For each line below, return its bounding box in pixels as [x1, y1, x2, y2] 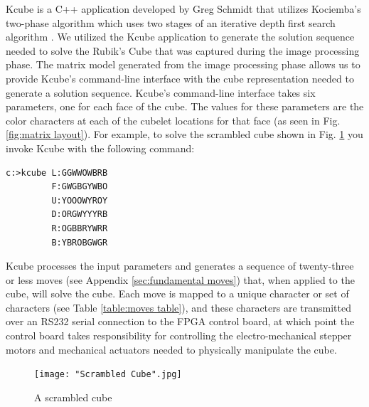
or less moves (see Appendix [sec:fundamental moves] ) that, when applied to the [6, 272, 355, 287]
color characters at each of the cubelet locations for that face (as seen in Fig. [6, 112, 341, 127]
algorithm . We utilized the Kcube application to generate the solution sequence [6, 29, 355, 44]
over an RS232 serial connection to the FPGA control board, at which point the [6, 314, 355, 329]
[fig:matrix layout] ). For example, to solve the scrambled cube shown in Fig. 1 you [6, 127, 363, 142]
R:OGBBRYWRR [51, 223, 108, 233]
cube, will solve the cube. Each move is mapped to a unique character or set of [6, 286, 349, 301]
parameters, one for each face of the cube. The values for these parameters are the [6, 99, 364, 114]
